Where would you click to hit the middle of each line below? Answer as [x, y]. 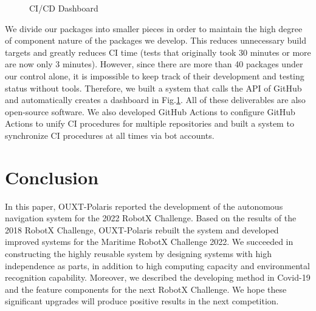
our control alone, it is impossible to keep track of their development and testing [155, 75]
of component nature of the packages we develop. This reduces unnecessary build [156, 40]
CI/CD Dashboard [64, 8]
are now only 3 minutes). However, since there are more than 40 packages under [154, 64]
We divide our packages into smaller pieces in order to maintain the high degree [154, 28]
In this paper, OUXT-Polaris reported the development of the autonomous [144, 206]
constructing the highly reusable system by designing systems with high [138, 254]
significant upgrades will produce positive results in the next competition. [142, 301]
